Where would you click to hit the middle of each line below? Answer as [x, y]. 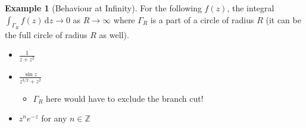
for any [54, 118]
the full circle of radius [46, 34]
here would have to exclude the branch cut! [125, 98]
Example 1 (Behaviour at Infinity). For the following [103, 8]
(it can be [283, 19]
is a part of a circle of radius [202, 19]
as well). [114, 34]
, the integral [251, 8]
